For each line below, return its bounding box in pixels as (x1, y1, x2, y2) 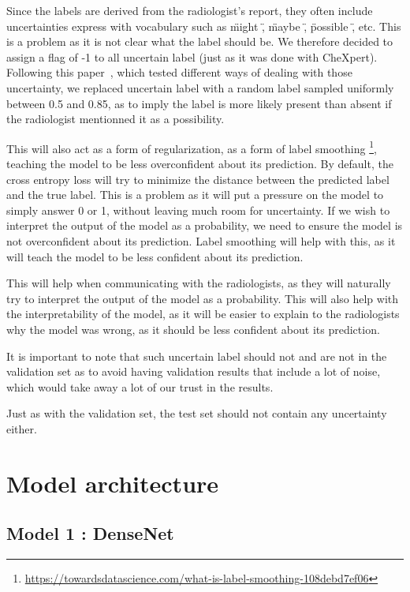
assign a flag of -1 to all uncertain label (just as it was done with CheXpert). (6, 48, 378, 65)
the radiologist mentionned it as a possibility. (6, 111, 225, 127)
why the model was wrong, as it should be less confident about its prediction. (6, 320, 380, 337)
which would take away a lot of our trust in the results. (6, 378, 274, 395)
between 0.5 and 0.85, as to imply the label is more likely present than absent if (6, 95, 392, 111)
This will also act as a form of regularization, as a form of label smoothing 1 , (6, 137, 377, 156)
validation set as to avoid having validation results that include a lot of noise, (6, 363, 381, 380)
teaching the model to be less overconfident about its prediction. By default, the (6, 155, 393, 171)
